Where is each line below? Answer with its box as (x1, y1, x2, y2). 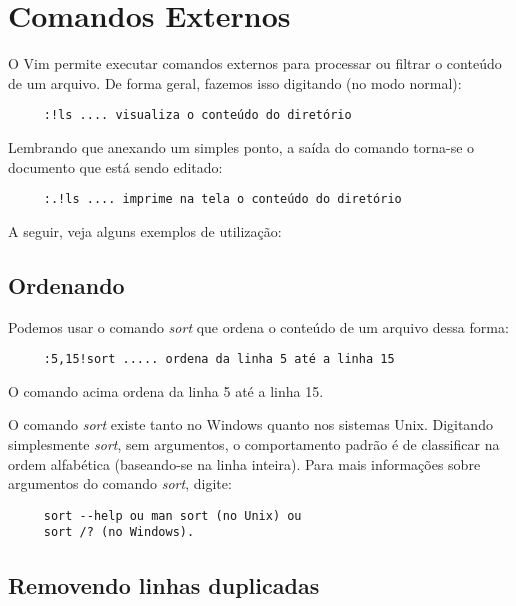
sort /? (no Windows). (43, 525, 195, 540)
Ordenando (8, 269, 125, 300)
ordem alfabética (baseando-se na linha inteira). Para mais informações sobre (8, 453, 481, 474)
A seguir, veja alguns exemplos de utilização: (8, 220, 282, 241)
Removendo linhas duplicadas (8, 569, 320, 600)
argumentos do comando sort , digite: (8, 473, 232, 494)
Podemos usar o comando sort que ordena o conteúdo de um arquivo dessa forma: (8, 316, 509, 337)
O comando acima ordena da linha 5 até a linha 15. (8, 380, 324, 401)
